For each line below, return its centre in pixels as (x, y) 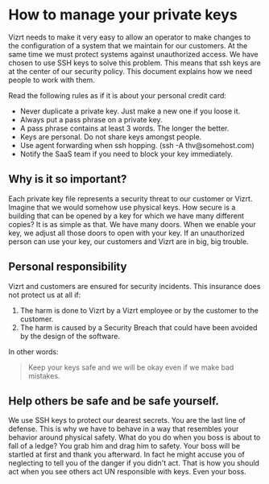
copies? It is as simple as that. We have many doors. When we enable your (132, 224)
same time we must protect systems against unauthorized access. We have (134, 54)
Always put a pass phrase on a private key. (91, 119)
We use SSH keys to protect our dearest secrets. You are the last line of (127, 420)
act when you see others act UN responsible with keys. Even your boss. (128, 472)
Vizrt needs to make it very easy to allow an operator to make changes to (130, 37)
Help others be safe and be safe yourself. (114, 401)
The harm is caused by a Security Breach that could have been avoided (139, 327)
